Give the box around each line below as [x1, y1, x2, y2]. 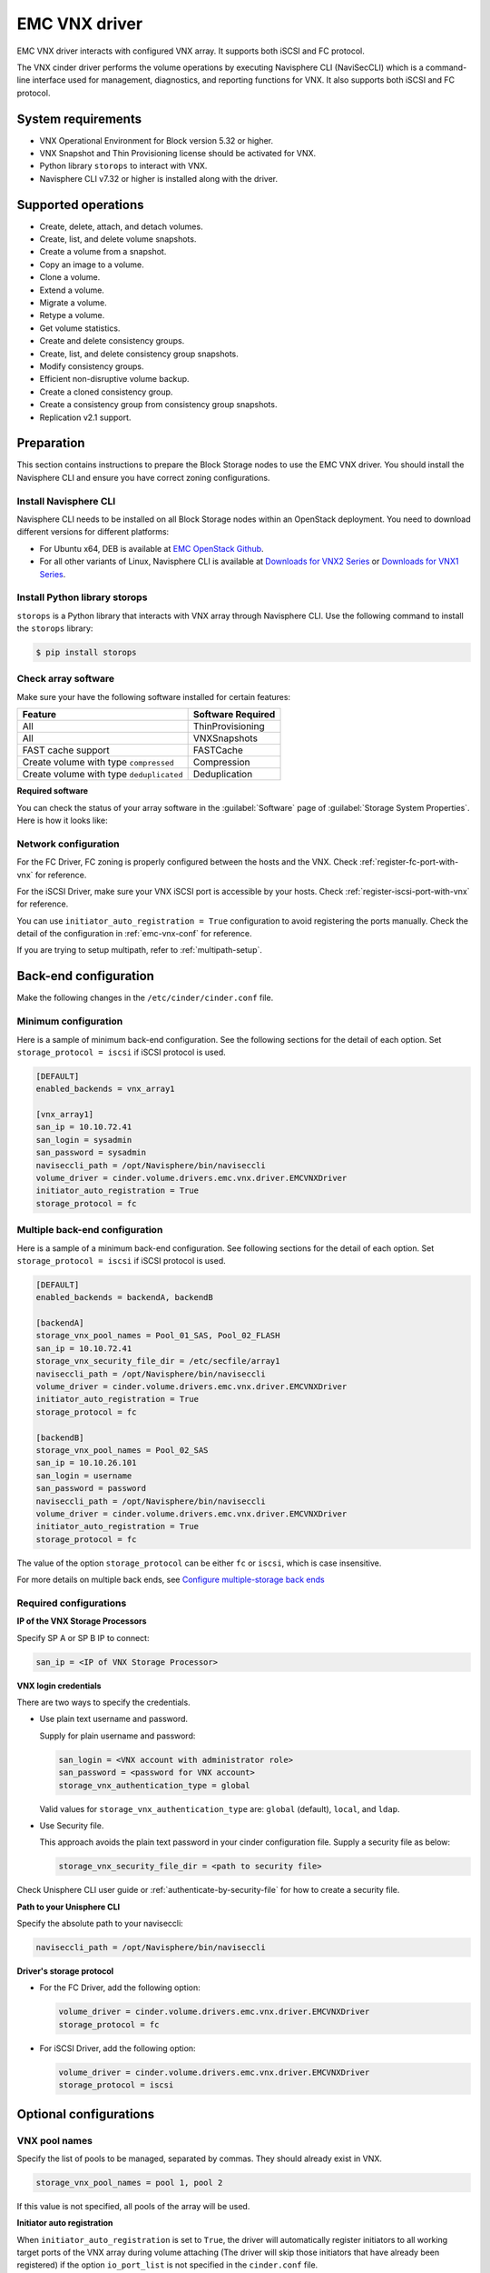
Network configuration [16, 837, 120, 850]
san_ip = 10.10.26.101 [35, 1457, 137, 1468]
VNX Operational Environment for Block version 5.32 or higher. [39, 135, 274, 145]
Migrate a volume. [39, 297, 108, 308]
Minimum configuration [16, 1015, 123, 1027]
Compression [192, 756, 250, 768]
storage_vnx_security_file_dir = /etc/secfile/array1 [35, 1356, 280, 1367]
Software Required [192, 708, 276, 721]
